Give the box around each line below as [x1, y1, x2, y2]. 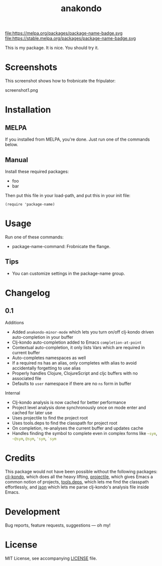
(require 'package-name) [5, 202, 55, 207]
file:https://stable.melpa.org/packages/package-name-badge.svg [5, 35, 136, 41]
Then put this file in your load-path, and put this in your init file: [5, 192, 131, 198]
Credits [5, 452, 35, 464]
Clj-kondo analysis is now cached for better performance [12, 399, 127, 405]
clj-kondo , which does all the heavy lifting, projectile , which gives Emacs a [5, 474, 153, 480]
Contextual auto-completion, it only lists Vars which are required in [12, 344, 145, 350]
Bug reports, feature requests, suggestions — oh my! [5, 522, 111, 528]
